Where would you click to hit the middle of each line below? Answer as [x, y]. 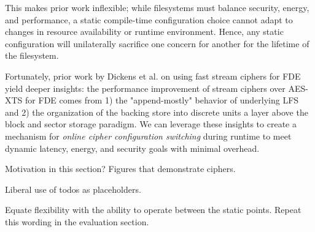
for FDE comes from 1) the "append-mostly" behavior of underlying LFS [162, 100]
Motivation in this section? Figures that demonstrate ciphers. [120, 169]
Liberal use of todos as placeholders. [73, 189]
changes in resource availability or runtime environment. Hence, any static [144, 32]
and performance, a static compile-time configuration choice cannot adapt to [149, 19]
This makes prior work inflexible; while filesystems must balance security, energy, [157, 7]
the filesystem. [32, 55]
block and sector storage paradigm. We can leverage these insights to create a [151, 124]
